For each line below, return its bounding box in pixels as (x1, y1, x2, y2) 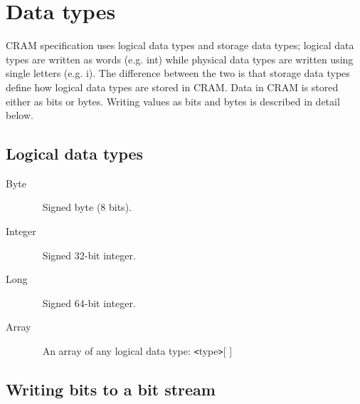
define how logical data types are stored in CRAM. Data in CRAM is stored (6, 79, 339, 94)
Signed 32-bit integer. (42, 247, 136, 262)
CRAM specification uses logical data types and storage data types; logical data (6, 38, 354, 53)
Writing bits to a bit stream (6, 378, 216, 400)
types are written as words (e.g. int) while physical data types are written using (6, 51, 354, 66)
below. (6, 108, 33, 123)
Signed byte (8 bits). (42, 200, 132, 214)
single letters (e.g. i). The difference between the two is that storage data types (6, 66, 350, 81)
